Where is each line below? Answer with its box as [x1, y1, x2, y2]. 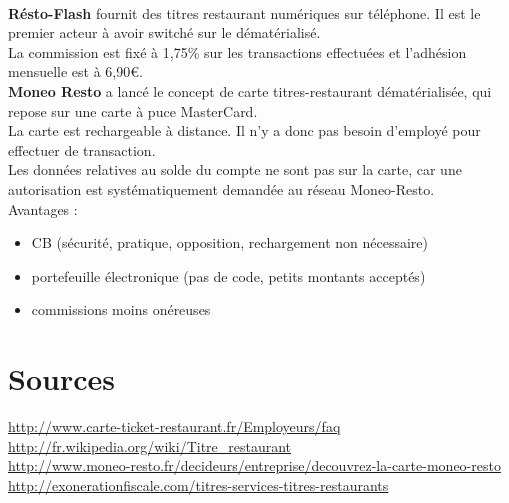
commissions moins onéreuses [31, 299, 211, 320]
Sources [8, 358, 115, 399]
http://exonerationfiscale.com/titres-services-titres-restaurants [8, 474, 389, 495]
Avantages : [8, 198, 78, 219]
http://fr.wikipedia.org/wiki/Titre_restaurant [8, 435, 292, 456]
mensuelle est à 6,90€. [8, 61, 143, 82]
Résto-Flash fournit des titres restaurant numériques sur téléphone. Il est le [8, 2, 481, 23]
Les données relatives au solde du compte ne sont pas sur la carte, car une [8, 159, 462, 180]
